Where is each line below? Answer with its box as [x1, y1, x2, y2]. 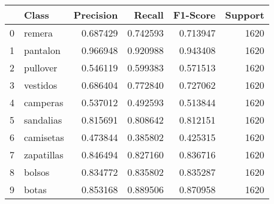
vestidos [24, 78, 58, 92]
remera [24, 26, 53, 40]
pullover [24, 61, 58, 74]
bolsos [24, 165, 50, 179]
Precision [73, 8, 118, 22]
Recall [134, 8, 164, 22]
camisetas [24, 130, 64, 144]
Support [225, 8, 264, 22]
